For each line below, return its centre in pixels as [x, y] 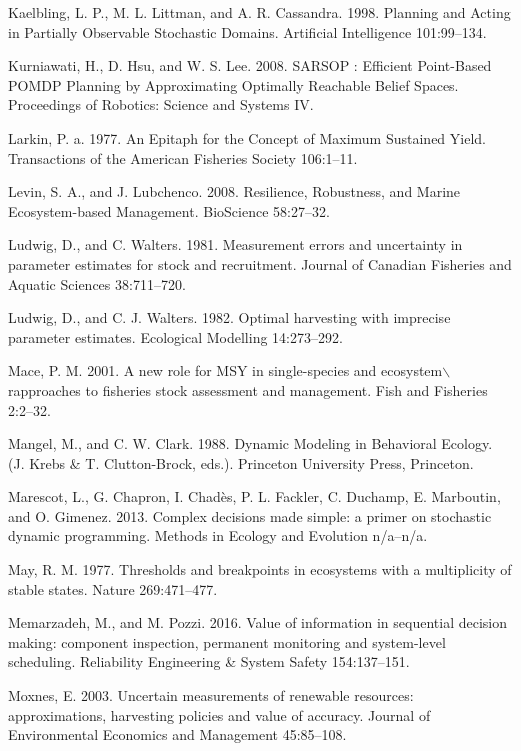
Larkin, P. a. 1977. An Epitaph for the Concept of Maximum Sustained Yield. [247, 137]
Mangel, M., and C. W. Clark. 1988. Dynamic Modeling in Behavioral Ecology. [250, 443]
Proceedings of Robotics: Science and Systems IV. [161, 104]
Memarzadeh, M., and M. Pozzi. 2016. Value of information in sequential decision [258, 622]
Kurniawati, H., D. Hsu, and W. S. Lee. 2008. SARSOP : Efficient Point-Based [250, 65]
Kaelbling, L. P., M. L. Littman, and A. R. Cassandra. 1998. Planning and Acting [259, 12]
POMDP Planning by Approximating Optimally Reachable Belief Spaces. [233, 84]
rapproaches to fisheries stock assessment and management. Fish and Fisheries [248, 389]
